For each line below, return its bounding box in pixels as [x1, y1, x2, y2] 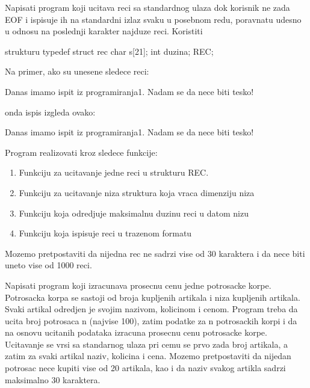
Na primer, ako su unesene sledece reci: [5, 65, 149, 78]
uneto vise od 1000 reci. [5, 259, 92, 271]
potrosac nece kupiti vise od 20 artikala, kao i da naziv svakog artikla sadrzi [5, 362, 286, 374]
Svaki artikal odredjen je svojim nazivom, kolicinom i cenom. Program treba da [5, 303, 298, 315]
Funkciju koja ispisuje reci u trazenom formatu [19, 227, 192, 239]
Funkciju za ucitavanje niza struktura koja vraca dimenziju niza [19, 186, 255, 199]
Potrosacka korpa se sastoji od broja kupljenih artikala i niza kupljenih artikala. [5, 291, 300, 303]
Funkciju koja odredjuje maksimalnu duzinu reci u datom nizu [19, 206, 249, 219]
